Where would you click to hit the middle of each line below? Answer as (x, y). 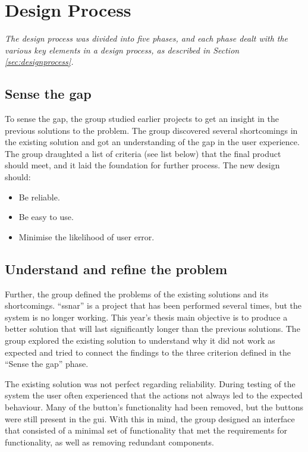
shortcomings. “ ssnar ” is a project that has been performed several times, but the (153, 305)
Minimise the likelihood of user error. (87, 236)
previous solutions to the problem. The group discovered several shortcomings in (151, 130)
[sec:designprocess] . (39, 62)
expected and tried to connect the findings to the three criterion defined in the (148, 352)
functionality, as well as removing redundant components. (109, 442)
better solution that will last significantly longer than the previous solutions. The (153, 329)
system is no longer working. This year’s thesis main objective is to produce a (146, 317)
